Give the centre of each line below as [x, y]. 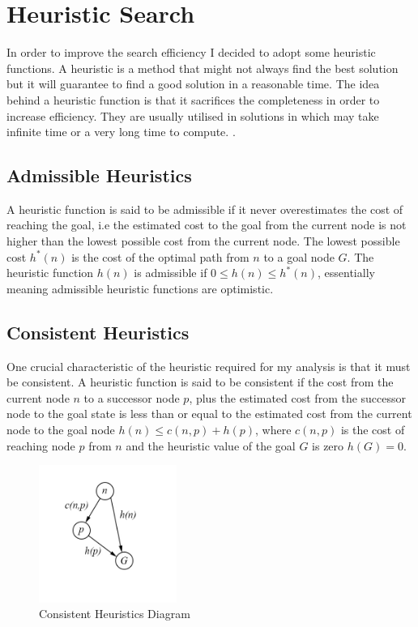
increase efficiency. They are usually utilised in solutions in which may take [193, 115]
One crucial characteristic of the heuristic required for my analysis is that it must [209, 366]
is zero [328, 445]
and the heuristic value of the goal [211, 445]
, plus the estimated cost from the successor [298, 397]
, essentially [346, 273]
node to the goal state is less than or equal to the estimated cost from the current [209, 414]
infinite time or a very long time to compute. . [121, 132]
